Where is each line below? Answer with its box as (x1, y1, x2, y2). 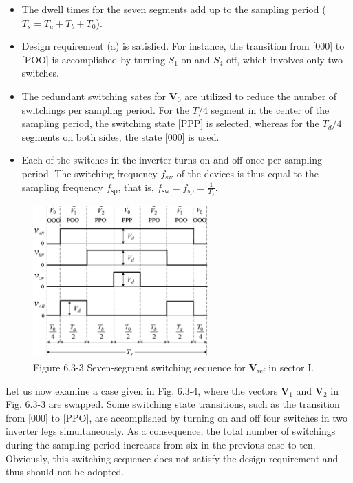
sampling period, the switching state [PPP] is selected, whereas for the (21, 116, 319, 130)
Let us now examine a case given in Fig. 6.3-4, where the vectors (6, 383, 278, 397)
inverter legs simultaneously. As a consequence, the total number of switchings (6, 424, 336, 438)
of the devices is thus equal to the (176, 166, 319, 180)
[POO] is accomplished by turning (21, 52, 165, 66)
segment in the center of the (211, 102, 330, 117)
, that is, (118, 179, 154, 194)
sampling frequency (21, 179, 103, 194)
